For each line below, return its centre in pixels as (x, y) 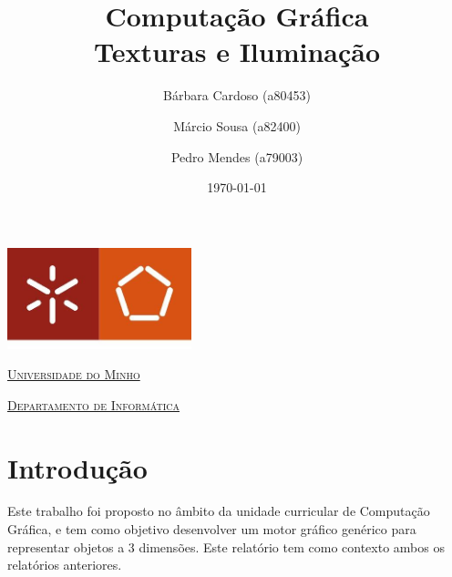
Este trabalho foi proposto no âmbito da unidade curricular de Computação (219, 511)
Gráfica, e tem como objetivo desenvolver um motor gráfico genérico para (212, 529)
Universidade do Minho (74, 374)
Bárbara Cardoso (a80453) (237, 95)
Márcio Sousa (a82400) (237, 125)
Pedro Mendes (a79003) (237, 156)
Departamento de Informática (93, 404)
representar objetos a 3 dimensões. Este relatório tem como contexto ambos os (226, 546)
